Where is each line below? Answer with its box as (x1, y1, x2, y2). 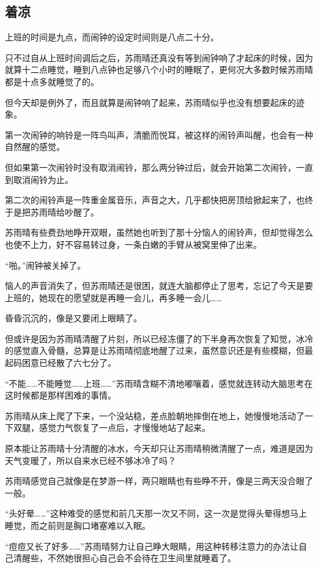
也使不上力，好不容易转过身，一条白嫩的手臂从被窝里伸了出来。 (5, 237, 262, 250)
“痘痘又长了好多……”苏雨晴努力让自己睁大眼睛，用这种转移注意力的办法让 (5, 539, 298, 552)
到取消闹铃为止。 (5, 173, 73, 185)
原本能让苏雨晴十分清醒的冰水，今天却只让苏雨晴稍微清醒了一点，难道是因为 (5, 442, 313, 455)
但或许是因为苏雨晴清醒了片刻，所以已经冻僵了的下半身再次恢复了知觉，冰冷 (5, 332, 313, 345)
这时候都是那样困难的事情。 (5, 389, 116, 402)
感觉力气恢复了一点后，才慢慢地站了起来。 (39, 421, 210, 434)
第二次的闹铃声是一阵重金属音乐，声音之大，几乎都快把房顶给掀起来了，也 (5, 193, 305, 206)
